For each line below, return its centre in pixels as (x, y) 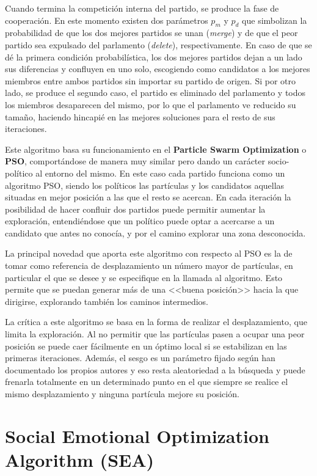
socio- (279, 161)
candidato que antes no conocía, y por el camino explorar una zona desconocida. (155, 233)
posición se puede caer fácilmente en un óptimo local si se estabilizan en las (146, 346)
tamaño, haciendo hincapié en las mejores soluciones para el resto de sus (140, 116)
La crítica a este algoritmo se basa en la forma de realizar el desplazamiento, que (156, 322)
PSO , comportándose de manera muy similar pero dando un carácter (135, 161)
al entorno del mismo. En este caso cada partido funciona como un (160, 173)
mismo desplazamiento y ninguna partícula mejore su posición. (122, 394)
